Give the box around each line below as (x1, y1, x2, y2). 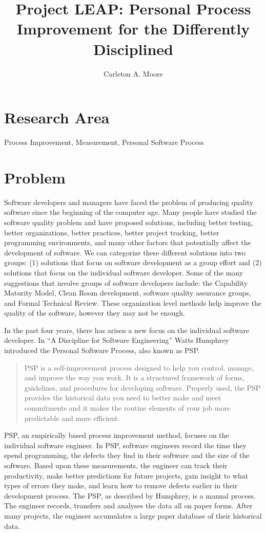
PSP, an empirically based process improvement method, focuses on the (4, 430, 229, 440)
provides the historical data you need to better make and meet (24, 392, 221, 403)
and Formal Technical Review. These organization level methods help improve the (4, 297, 261, 308)
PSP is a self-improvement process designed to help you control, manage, (24, 362, 254, 373)
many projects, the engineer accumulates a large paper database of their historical (4, 510, 262, 521)
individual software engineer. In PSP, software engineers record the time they (4, 439, 247, 450)
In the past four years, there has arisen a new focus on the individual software (4, 324, 250, 335)
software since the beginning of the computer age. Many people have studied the (4, 207, 257, 217)
